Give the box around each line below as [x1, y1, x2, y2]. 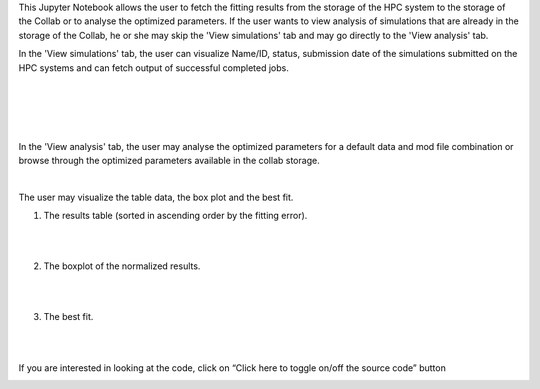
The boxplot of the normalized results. [43, 260, 201, 272]
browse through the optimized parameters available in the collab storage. [18, 154, 320, 166]
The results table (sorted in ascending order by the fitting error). [43, 210, 308, 222]
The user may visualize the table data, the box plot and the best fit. [18, 191, 294, 203]
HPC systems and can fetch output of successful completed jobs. [18, 61, 289, 74]
